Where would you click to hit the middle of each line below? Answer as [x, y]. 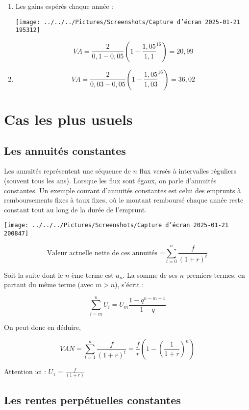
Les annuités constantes [65, 150]
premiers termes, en [215, 275]
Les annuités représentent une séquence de [67, 171]
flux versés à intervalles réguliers [188, 171]
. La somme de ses [150, 275]
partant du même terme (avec [49, 284]
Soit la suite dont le [34, 275]
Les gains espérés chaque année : [64, 6]
